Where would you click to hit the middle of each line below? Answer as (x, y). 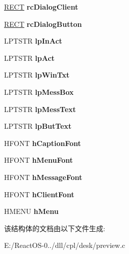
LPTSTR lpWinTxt (37, 75)
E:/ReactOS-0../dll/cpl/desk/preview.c (65, 245)
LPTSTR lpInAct (33, 41)
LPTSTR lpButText (38, 126)
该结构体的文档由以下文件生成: (55, 228)
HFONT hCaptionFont (43, 143)
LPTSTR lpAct (29, 58)
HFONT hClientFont (39, 194)
